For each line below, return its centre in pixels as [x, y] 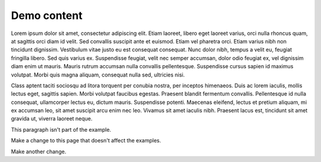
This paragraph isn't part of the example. [61, 129]
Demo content [47, 15]
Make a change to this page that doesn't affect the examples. [86, 141]
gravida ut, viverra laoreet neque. [52, 119]
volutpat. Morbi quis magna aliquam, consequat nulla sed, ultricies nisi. [98, 75]
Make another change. [39, 151]
